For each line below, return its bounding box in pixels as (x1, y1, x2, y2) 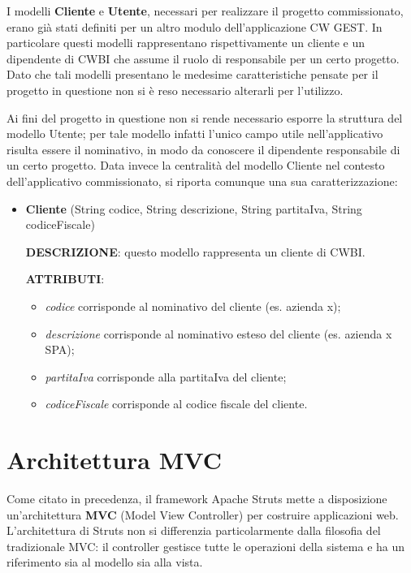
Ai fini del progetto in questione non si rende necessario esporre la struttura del (6, 109, 403, 126)
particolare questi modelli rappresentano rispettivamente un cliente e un (6, 34, 366, 51)
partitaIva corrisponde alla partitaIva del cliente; (45, 368, 287, 385)
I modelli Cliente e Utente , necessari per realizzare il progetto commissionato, (6, 2, 404, 19)
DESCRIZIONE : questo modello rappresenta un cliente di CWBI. (25, 243, 366, 260)
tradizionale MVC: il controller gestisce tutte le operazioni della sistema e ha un (6, 537, 405, 554)
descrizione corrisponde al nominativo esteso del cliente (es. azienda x (45, 325, 392, 342)
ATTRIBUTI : (25, 270, 105, 287)
